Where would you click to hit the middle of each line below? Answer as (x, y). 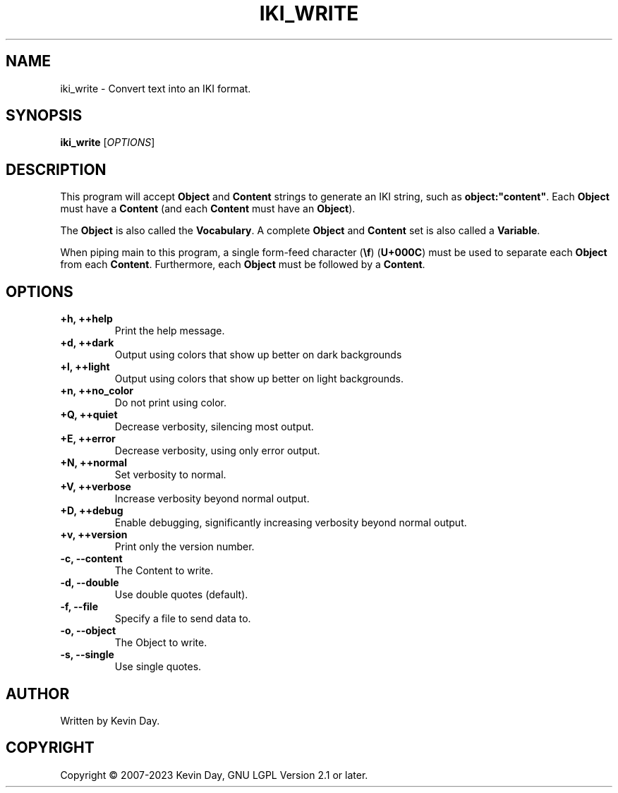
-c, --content (91, 559)
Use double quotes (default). (181, 595)
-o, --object (88, 631)
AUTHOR (38, 694)
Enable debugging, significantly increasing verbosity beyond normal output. (291, 523)
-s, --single (87, 655)
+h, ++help (86, 319)
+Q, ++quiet (89, 415)
